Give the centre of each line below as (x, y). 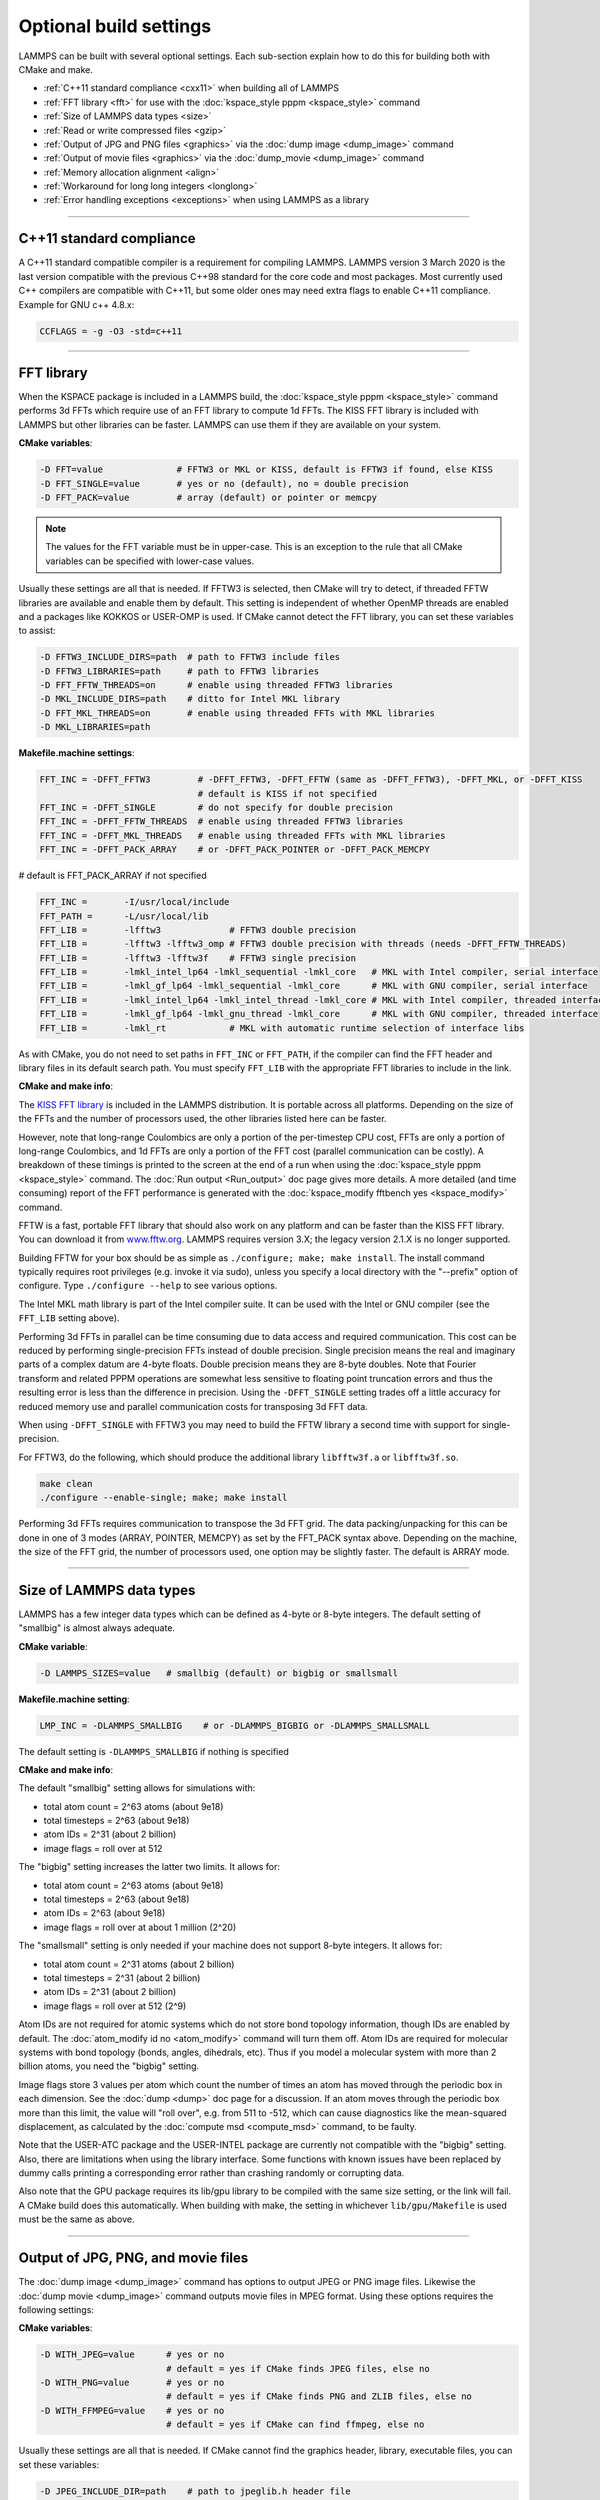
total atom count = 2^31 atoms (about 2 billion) (139, 1964)
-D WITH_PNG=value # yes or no (132, 2383)
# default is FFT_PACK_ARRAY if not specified (112, 876)
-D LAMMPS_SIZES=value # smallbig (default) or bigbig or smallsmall (219, 1673)
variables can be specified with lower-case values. (150, 561)
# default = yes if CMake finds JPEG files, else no (297, 2368)
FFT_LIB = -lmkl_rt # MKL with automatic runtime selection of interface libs (282, 1028)
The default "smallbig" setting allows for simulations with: (137, 1788)
